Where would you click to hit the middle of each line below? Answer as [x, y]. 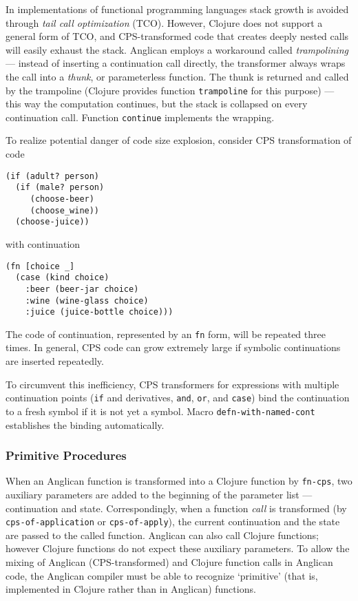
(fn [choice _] [40, 266]
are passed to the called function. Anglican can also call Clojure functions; [162, 535]
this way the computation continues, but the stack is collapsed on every [157, 104]
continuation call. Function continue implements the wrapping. [140, 117]
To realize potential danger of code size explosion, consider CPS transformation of [179, 140]
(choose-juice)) [52, 222]
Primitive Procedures [66, 455]
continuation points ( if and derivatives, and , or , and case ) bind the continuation [178, 398]
